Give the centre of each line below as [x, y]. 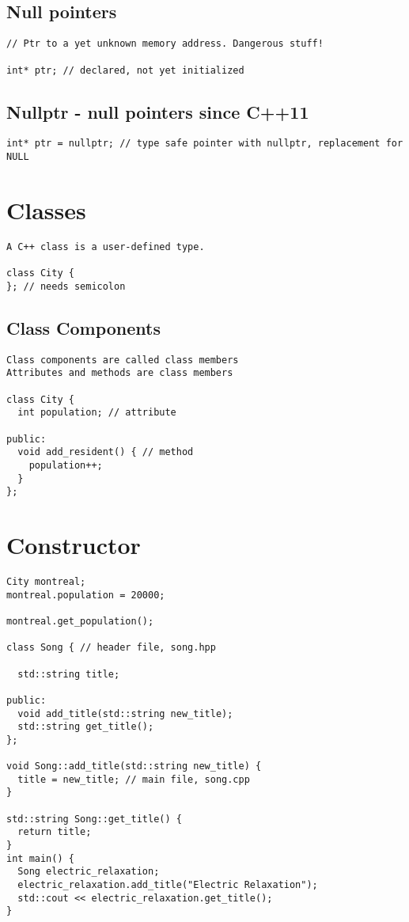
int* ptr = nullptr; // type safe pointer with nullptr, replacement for [205, 144]
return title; [55, 832]
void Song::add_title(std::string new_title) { [134, 766]
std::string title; [69, 674]
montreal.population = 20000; [86, 595]
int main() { [40, 858]
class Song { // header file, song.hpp [111, 648]
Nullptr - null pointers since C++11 [158, 111]
